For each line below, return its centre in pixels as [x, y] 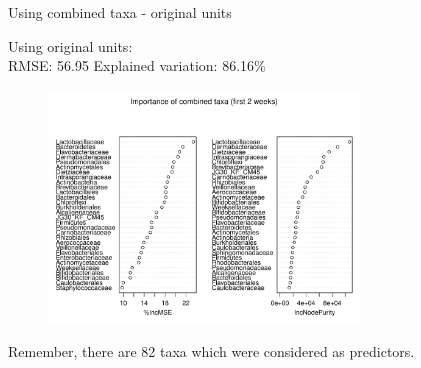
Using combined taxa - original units [120, 12]
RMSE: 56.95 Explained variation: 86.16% [137, 65]
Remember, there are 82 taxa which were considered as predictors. [211, 351]
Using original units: [70, 45]
